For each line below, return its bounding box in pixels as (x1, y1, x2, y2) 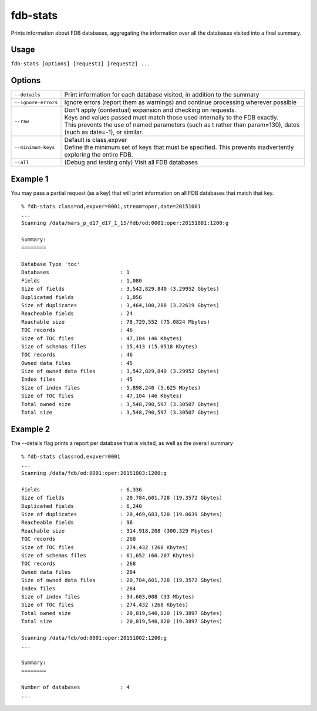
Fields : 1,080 (21, 277, 142, 284)
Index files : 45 (21, 376, 133, 383)
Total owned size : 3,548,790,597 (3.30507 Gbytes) (21, 401, 220, 407)
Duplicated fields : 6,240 (21, 503, 142, 509)
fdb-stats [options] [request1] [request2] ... (11, 61, 151, 67)
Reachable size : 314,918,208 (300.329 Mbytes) (21, 527, 214, 534)
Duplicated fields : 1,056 (21, 294, 142, 300)
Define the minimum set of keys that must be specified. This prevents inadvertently (64, 143, 294, 151)
